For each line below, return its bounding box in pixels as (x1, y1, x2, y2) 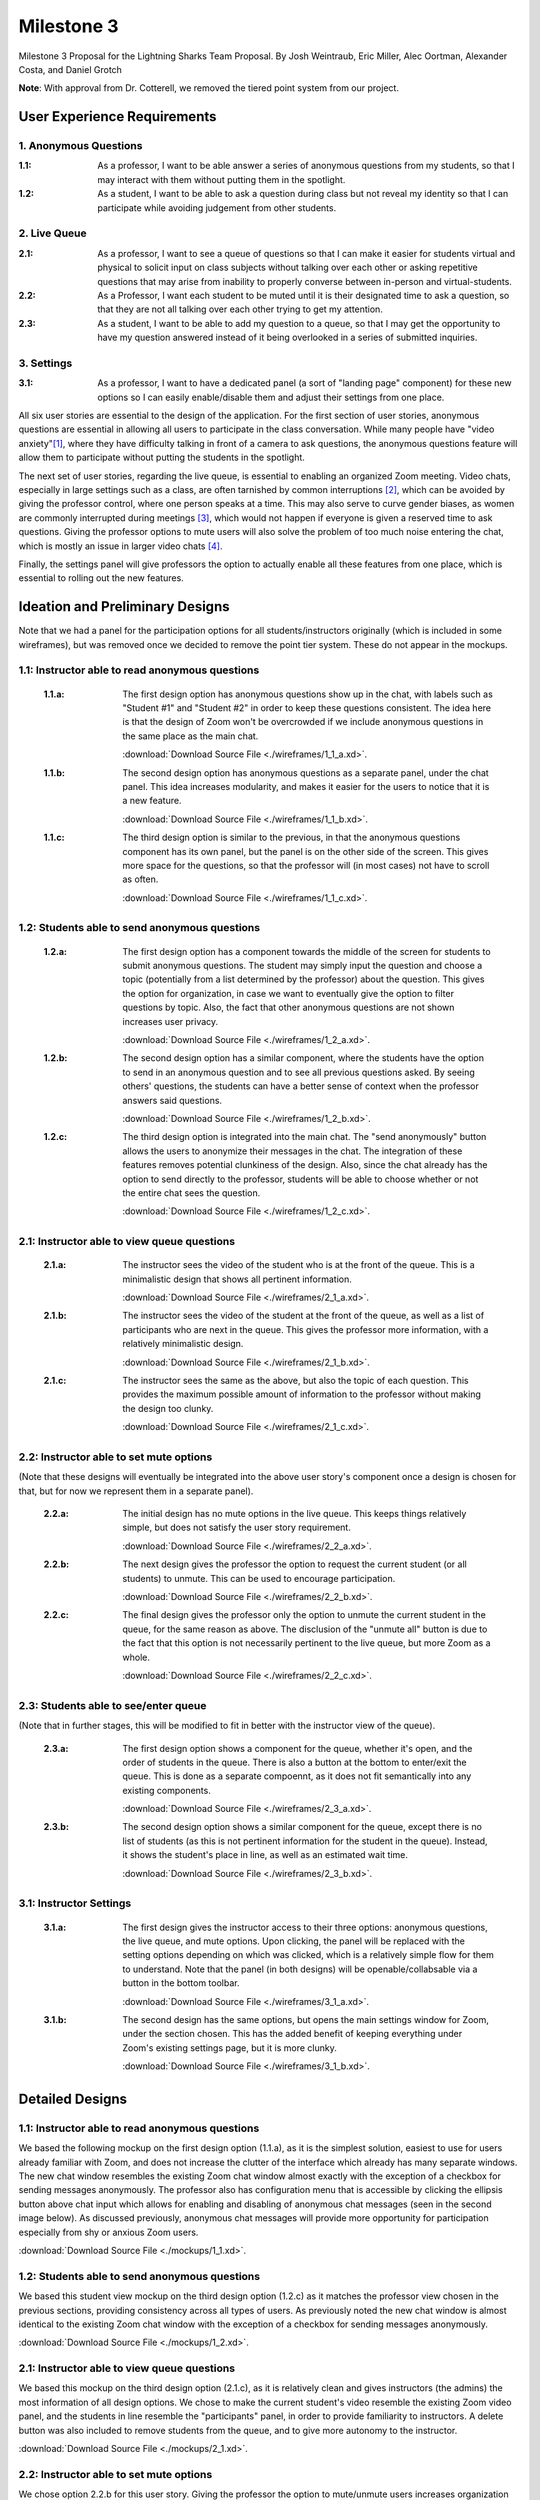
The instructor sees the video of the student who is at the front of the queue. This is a (122, 1259, 475, 1271)
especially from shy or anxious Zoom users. (18, 2226, 199, 2238)
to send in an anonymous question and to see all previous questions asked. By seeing (122, 1066, 475, 1078)
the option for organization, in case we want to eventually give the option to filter (122, 987, 455, 999)
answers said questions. (122, 1094, 223, 1106)
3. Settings (18, 356, 73, 370)
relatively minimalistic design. (122, 1338, 244, 1350)
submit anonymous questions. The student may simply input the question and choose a (122, 960, 483, 972)
